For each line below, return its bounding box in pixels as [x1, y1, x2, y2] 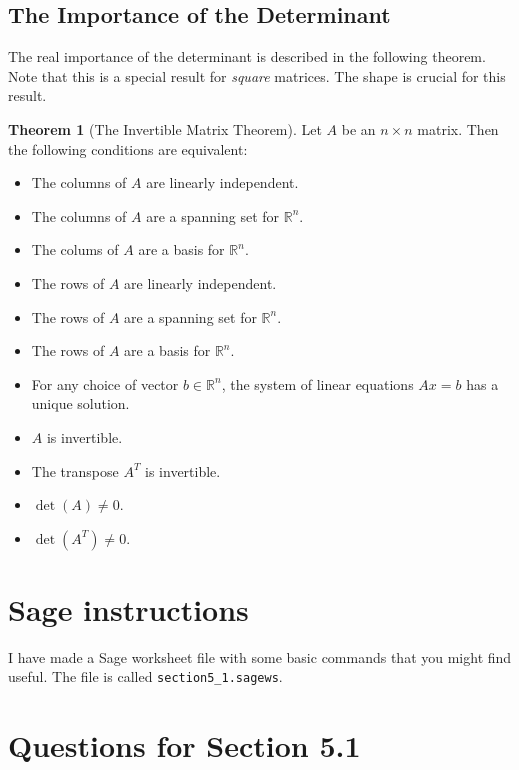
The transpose [31, 460, 119, 481]
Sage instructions [8, 588, 249, 629]
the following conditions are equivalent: [8, 138, 248, 159]
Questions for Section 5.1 [8, 725, 361, 766]
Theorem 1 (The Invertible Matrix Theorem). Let [8, 118, 322, 139]
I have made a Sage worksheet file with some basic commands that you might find [8, 646, 512, 667]
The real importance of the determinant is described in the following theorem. [8, 46, 486, 67]
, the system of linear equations [221, 373, 414, 394]
